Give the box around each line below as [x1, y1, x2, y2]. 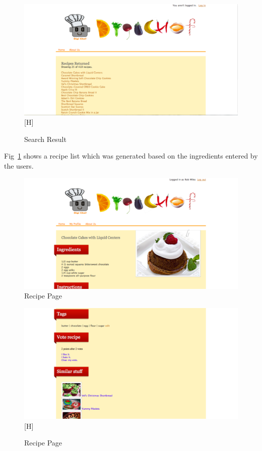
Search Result [24, 133, 67, 144]
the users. [4, 161, 34, 171]
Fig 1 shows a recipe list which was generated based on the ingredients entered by [4, 151, 258, 161]
